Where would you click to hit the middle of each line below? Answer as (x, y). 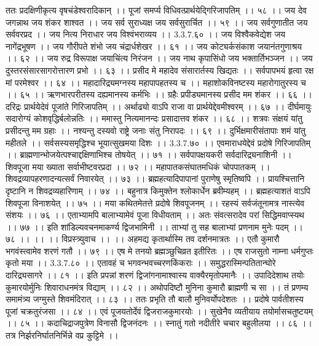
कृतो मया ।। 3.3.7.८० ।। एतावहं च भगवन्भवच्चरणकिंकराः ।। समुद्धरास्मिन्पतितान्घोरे (141, 263)
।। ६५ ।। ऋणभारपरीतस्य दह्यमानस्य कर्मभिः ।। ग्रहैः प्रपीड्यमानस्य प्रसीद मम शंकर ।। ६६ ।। (159, 94)
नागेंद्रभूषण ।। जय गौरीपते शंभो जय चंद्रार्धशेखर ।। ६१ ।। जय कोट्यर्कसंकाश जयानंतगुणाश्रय (154, 46)
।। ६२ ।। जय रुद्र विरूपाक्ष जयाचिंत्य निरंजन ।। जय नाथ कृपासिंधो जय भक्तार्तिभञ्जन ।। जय (159, 58)
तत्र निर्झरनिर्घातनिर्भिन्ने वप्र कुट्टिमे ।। (62, 335)
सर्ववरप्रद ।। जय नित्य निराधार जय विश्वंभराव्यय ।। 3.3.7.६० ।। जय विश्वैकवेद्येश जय (146, 34)
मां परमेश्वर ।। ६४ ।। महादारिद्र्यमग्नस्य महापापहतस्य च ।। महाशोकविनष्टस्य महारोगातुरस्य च (156, 82)
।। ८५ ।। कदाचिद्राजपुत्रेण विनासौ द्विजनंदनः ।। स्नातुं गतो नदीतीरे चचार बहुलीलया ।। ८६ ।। (159, 323)
